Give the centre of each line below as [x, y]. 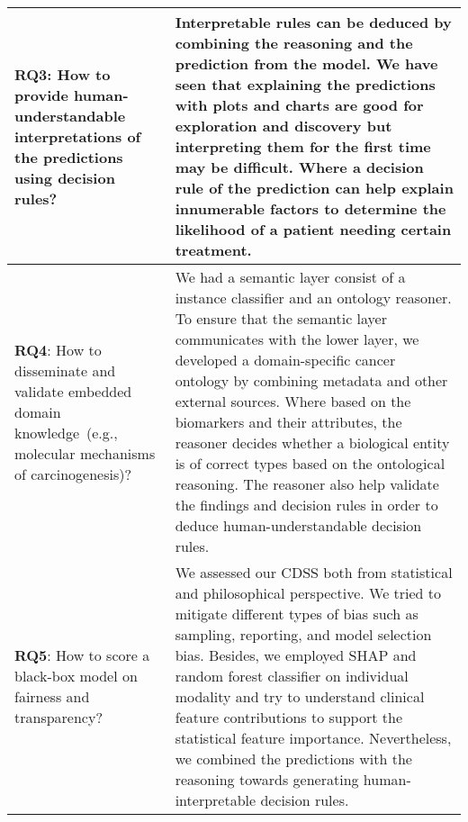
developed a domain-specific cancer [285, 360]
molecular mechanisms [85, 453]
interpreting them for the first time [303, 146]
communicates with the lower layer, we [297, 339]
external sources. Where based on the [293, 401]
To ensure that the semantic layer [281, 318]
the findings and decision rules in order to [306, 505]
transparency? [58, 717]
